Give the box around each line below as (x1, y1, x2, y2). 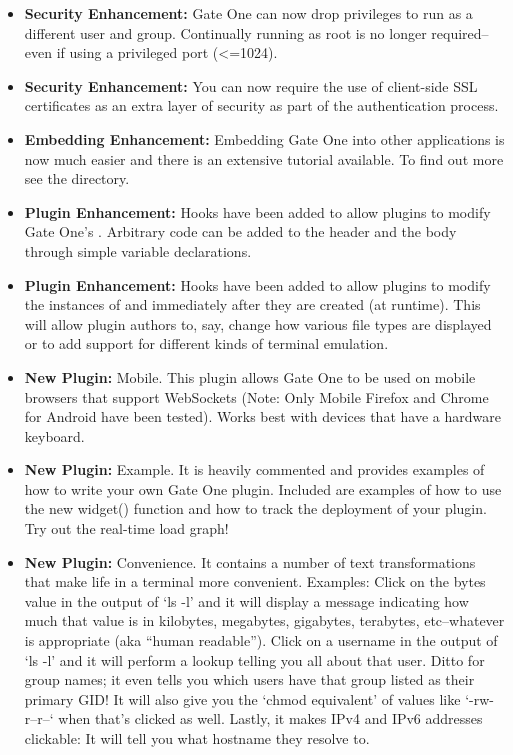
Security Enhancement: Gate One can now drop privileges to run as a (24, 3, 473, 23)
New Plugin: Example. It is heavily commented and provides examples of (24, 459, 485, 480)
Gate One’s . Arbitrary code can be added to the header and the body (24, 221, 457, 242)
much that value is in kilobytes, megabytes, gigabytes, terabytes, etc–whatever (24, 610, 505, 631)
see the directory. (24, 168, 130, 189)
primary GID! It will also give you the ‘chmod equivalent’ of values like (24, 688, 461, 709)
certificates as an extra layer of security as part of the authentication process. (24, 95, 499, 116)
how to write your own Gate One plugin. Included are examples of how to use (24, 478, 502, 499)
